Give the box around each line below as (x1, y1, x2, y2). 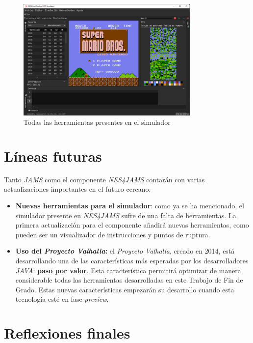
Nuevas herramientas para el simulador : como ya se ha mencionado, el (15, 200, 244, 211)
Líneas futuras (4, 145, 102, 166)
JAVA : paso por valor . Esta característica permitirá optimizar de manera (15, 265, 241, 275)
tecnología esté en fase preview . (15, 294, 109, 304)
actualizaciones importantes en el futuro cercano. (4, 184, 151, 194)
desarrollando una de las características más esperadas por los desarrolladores (15, 256, 249, 266)
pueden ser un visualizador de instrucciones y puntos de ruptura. (15, 229, 210, 239)
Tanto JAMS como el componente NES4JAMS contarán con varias (4, 174, 205, 184)
